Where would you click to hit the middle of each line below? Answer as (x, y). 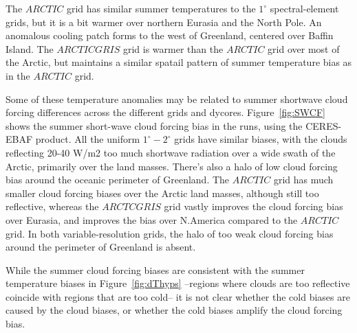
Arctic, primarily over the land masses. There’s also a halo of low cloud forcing (172, 166)
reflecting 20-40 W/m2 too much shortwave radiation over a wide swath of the (171, 152)
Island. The (30, 48)
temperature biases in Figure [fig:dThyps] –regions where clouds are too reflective (178, 283)
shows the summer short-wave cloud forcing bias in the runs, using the (154, 125)
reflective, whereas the (52, 206)
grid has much (303, 180)
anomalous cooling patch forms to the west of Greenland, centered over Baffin (170, 35)
